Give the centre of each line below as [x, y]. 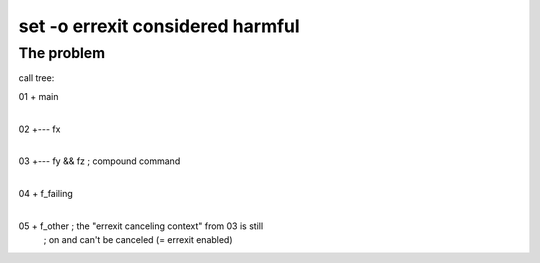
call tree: [36, 78]
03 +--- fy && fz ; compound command [99, 161]
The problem [61, 53]
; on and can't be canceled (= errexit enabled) [138, 240]
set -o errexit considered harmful [159, 26]
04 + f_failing [46, 194]
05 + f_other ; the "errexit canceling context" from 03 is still [141, 226]
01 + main [38, 96]
